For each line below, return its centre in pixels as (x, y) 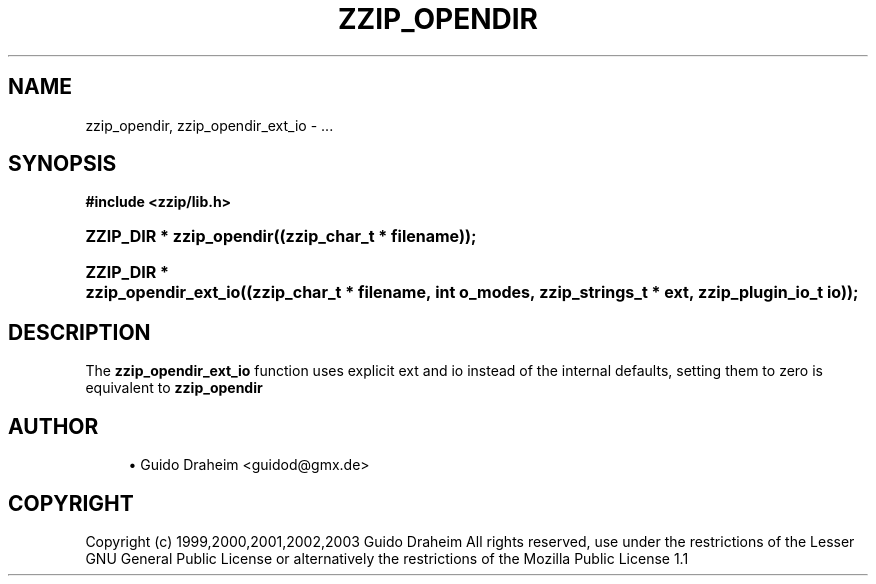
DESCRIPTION (79, 332)
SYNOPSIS (62, 164)
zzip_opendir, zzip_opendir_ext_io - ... (209, 125)
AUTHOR (53, 426)
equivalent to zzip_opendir (174, 388)
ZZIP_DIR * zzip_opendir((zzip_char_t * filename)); (281, 236)
